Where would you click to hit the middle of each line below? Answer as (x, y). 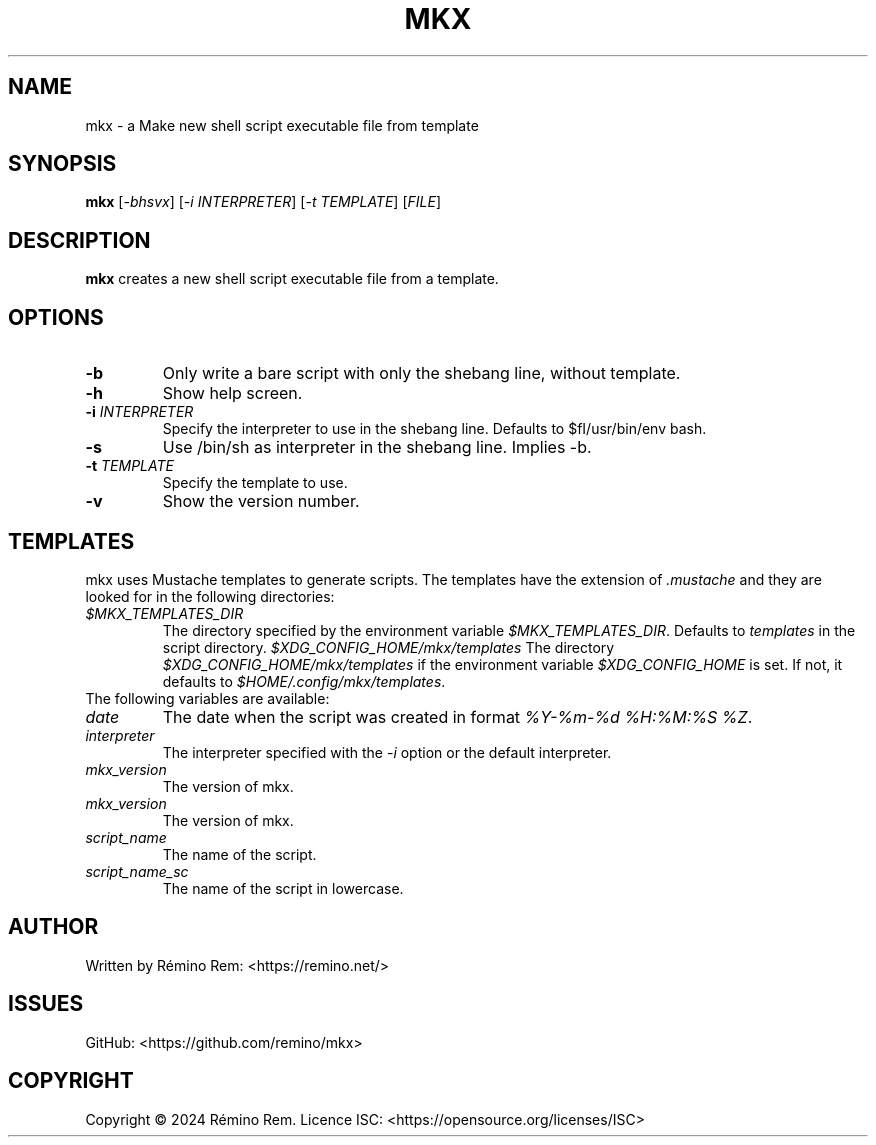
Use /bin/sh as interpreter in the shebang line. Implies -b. (377, 447)
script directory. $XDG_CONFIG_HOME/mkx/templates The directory (388, 647)
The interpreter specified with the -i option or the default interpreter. (387, 752)
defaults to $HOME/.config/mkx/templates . (304, 681)
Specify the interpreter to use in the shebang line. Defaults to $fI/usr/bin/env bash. (434, 429)
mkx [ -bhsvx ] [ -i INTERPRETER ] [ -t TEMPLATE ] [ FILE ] (263, 202)
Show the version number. (261, 501)
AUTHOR (53, 927)
